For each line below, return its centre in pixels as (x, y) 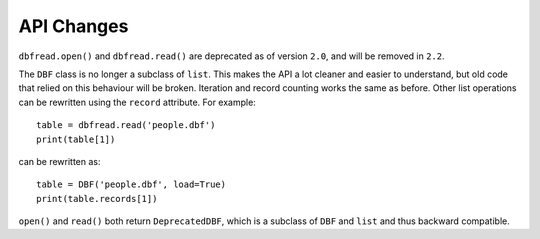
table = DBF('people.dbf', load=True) (131, 184)
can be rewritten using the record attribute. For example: (137, 102)
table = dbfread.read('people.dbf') (126, 125)
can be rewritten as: (59, 161)
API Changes (73, 26)
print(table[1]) (76, 139)
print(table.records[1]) (97, 198)
